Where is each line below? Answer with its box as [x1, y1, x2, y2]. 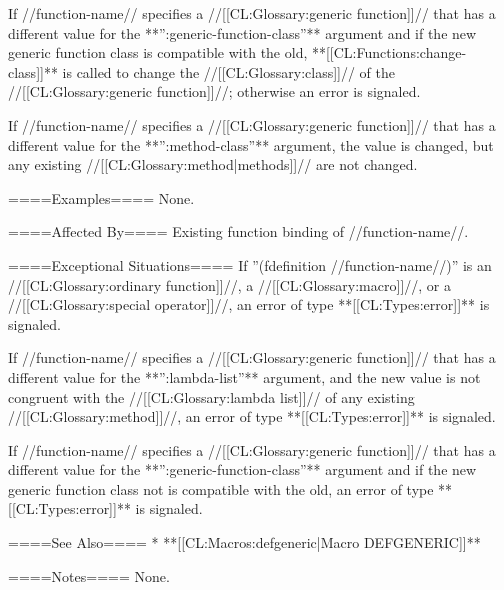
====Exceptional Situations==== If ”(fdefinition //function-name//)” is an [8, 254, 492, 275]
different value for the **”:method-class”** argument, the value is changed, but [8, 134, 494, 155]
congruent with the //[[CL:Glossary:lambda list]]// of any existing [8, 386, 415, 407]
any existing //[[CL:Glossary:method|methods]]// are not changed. [8, 154, 418, 175]
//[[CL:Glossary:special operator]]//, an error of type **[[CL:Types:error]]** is [8, 294, 490, 315]
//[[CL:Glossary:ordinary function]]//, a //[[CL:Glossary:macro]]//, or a [8, 274, 451, 295]
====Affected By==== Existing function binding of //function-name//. [8, 221, 469, 242]
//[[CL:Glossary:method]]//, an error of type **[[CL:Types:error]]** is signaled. [8, 406, 496, 427]
